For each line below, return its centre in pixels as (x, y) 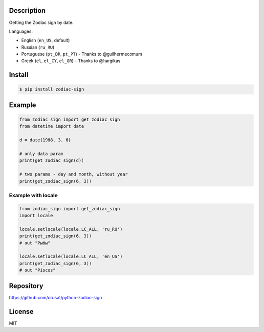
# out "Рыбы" (35, 243)
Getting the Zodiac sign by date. (41, 22)
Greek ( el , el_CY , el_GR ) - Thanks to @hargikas (71, 61)
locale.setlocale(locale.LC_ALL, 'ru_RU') (71, 229)
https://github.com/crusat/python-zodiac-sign (55, 297)
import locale (36, 216)
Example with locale (33, 195)
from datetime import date (52, 126)
